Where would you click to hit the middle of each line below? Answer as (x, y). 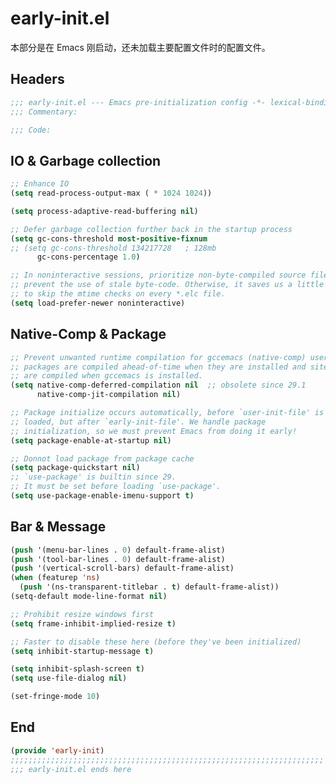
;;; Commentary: (44, 112)
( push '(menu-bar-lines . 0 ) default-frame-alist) (118, 550)
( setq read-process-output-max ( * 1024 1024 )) (111, 193)
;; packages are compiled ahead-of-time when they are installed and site (169, 367)
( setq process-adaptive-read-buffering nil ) (104, 211)
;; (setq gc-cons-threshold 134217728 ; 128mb (113, 248)
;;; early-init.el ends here (71, 769)
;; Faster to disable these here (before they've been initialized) (156, 642)
